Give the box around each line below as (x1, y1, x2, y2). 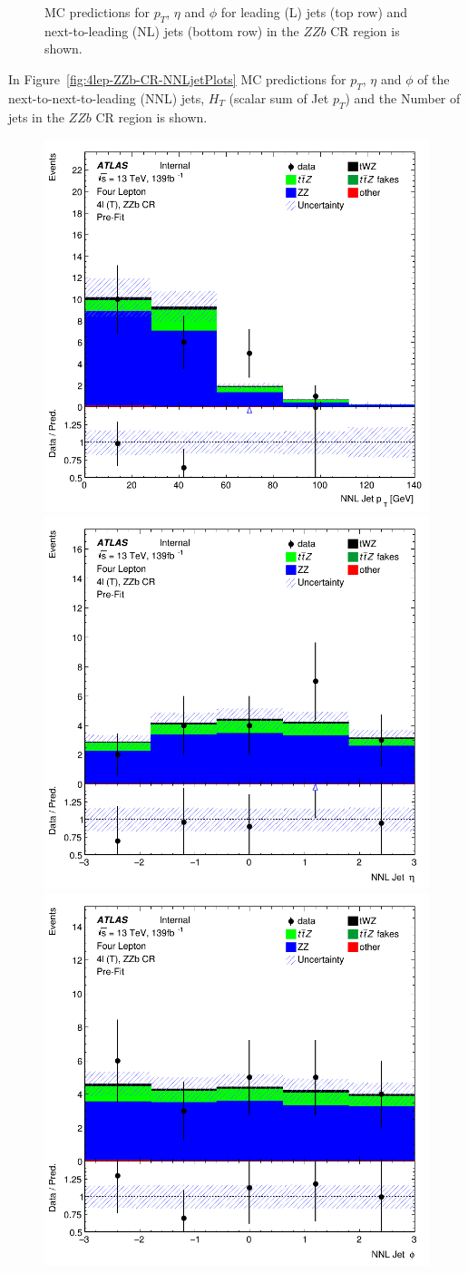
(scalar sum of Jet (229, 88, 329, 107)
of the (417, 69, 450, 88)
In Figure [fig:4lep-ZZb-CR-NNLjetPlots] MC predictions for (8, 69, 346, 88)
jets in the (8, 107, 64, 126)
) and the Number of (345, 88, 461, 107)
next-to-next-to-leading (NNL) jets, (8, 88, 205, 107)
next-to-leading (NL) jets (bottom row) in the (44, 21, 299, 40)
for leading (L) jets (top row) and (220, 3, 408, 21)
